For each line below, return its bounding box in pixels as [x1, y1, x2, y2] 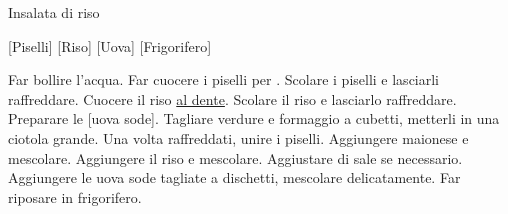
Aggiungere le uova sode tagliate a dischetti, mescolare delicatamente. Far [8, 167, 461, 188]
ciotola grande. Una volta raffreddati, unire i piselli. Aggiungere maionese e [8, 127, 469, 148]
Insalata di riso [8, 2, 100, 22]
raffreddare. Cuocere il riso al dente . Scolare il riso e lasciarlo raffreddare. [8, 88, 457, 109]
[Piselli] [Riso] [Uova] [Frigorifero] [8, 35, 212, 56]
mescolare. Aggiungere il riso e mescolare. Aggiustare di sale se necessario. [8, 147, 463, 168]
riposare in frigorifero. [8, 186, 142, 207]
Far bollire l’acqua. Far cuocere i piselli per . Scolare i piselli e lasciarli [8, 69, 440, 90]
